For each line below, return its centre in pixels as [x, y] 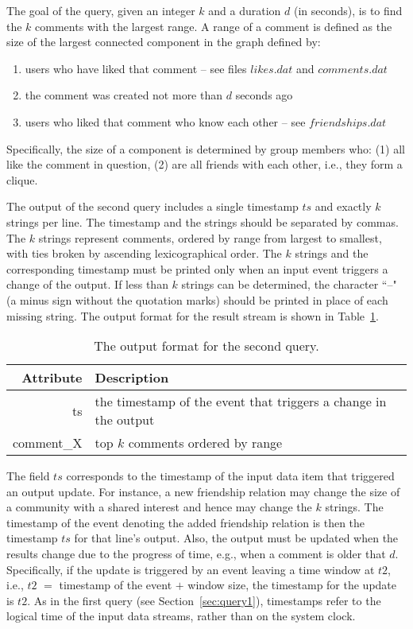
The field [28, 476]
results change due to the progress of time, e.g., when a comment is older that [196, 554]
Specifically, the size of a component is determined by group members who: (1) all [206, 148]
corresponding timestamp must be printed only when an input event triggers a [197, 268]
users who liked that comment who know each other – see [165, 121]
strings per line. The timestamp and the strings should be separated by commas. [203, 221]
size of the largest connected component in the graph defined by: [164, 42]
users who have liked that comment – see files [136, 68]
